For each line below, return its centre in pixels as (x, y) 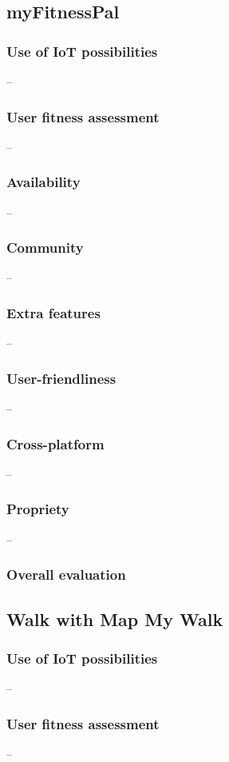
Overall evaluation (66, 574)
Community (45, 247)
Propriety (38, 509)
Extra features (53, 312)
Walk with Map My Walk (115, 618)
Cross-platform (55, 443)
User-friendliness (61, 378)
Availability (43, 182)
